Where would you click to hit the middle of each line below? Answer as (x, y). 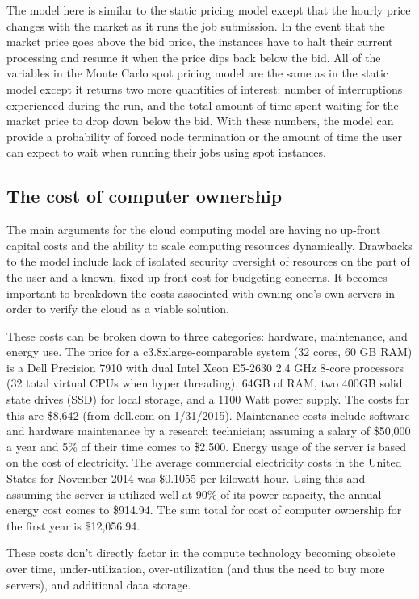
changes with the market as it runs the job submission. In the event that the (196, 25)
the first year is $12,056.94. (73, 525)
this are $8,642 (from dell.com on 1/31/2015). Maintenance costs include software (208, 415)
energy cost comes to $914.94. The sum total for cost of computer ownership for (204, 510)
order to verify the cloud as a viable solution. (118, 309)
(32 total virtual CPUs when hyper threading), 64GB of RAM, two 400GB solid (205, 383)
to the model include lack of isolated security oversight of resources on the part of (208, 261)
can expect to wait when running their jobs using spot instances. (166, 152)
